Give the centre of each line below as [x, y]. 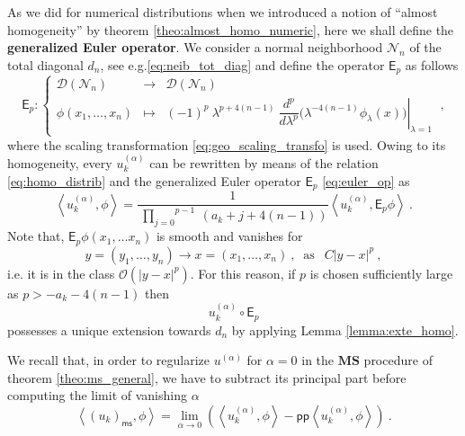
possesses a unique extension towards [109, 329]
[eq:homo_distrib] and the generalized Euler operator [154, 180]
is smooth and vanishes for [229, 236]
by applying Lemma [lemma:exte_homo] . [345, 329]
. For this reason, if [243, 273]
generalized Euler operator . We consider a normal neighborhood [195, 47]
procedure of [398, 360]
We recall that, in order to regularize [108, 360]
